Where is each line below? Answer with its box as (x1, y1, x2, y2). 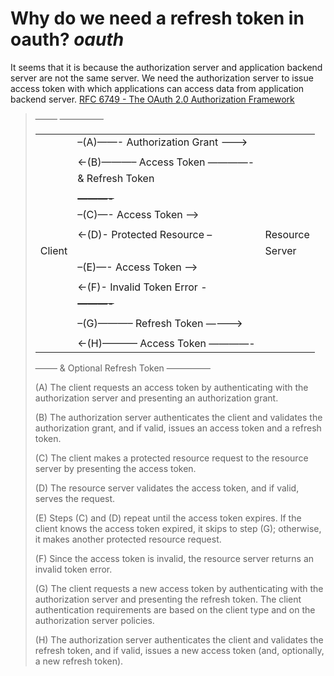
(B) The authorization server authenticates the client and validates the (34, 411, 323, 423)
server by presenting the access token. (34, 462, 197, 474)
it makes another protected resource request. (34, 533, 222, 545)
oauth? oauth (10, 28, 125, 51)
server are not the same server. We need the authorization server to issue (10, 72, 314, 84)
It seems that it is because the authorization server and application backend (10, 61, 323, 73)
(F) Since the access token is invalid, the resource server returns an (34, 552, 315, 564)
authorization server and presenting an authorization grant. (34, 392, 279, 404)
